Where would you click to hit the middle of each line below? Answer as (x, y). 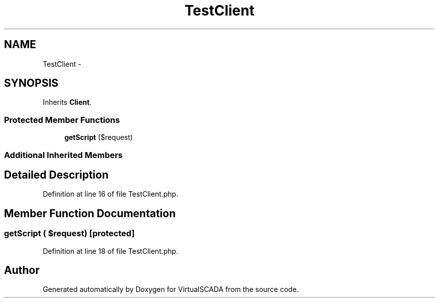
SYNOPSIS (31, 83)
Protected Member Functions (62, 120)
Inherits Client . (67, 102)
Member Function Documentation (90, 213)
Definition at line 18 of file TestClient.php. (111, 251)
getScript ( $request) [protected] (69, 234)
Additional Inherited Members (63, 155)
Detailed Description (56, 175)
